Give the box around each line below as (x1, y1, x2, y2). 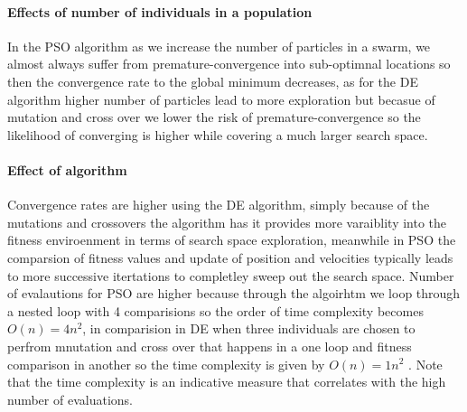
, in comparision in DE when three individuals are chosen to (82, 319, 416, 338)
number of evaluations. (7, 389, 133, 408)
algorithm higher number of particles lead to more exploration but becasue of (7, 89, 435, 108)
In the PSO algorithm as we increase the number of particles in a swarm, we (7, 36, 431, 55)
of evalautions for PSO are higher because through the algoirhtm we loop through (7, 284, 461, 303)
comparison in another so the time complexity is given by (7, 354, 325, 373)
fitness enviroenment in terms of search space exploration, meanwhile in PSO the (7, 230, 456, 249)
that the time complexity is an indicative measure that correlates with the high (7, 372, 446, 391)
